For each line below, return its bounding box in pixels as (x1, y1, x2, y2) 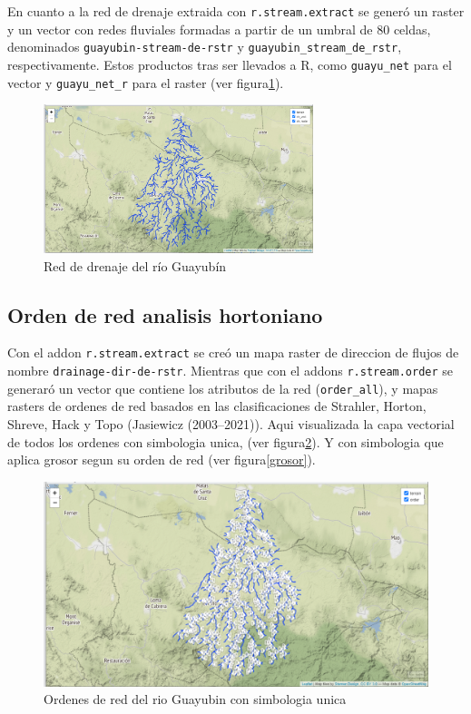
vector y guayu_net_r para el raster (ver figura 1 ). (7, 73, 284, 92)
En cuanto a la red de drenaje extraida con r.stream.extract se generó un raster (7, 2, 465, 20)
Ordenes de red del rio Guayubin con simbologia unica (44, 690, 347, 709)
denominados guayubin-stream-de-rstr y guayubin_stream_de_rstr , (7, 37, 402, 56)
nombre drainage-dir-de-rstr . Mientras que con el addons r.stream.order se (7, 361, 454, 380)
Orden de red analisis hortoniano (7, 300, 323, 328)
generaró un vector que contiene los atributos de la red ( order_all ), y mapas (7, 378, 438, 397)
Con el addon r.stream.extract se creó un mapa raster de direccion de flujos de (7, 343, 459, 362)
